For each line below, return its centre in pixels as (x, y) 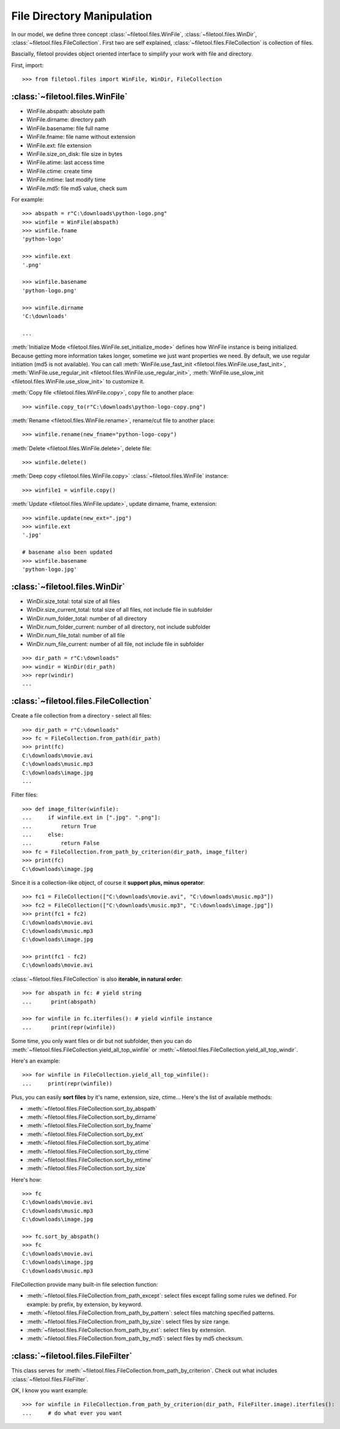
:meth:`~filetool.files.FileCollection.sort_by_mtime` (90, 1160)
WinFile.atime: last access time (66, 163)
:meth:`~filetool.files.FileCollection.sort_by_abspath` (92, 1108)
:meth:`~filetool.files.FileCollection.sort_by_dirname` (92, 1117)
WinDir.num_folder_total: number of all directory (87, 618)
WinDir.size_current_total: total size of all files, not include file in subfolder (120, 610)
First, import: (28, 65)
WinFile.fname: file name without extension (81, 137)
